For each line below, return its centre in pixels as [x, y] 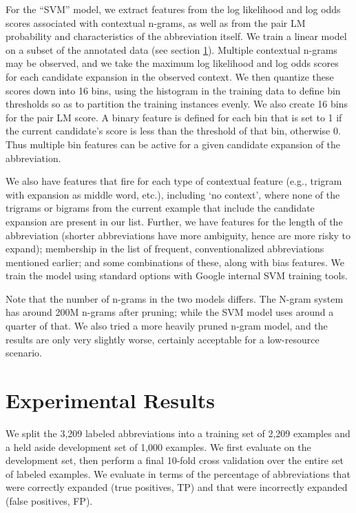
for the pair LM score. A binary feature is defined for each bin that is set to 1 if [174, 117]
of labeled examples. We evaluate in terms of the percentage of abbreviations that [178, 473]
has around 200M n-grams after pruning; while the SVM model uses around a [170, 312]
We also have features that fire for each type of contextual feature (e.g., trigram [174, 181]
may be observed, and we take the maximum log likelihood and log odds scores [172, 63]
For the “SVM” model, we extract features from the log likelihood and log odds [173, 9]
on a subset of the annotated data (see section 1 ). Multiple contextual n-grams [171, 49]
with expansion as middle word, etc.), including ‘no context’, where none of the [173, 194]
